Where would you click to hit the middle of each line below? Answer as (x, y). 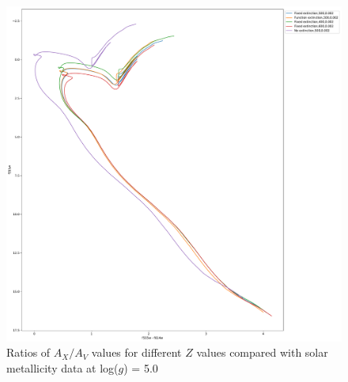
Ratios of (28, 352)
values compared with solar (262, 352)
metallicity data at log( (62, 367)
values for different (136, 352)
